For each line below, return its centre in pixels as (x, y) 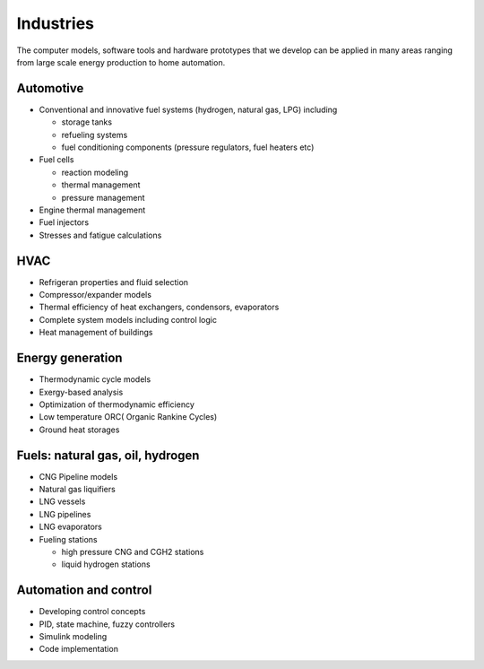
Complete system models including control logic (128, 319)
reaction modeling (95, 172)
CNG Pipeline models (78, 476)
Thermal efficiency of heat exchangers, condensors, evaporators (159, 307)
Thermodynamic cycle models (95, 379)
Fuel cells (56, 160)
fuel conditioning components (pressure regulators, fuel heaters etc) (188, 147)
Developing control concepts (92, 612)
